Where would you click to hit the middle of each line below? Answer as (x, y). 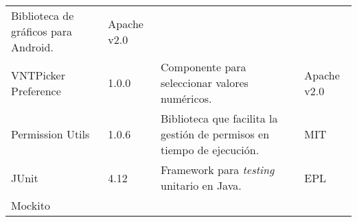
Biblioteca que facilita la (219, 118)
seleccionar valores (205, 83)
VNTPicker (38, 75)
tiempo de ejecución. (210, 150)
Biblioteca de (43, 15)
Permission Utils (50, 134)
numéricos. (186, 98)
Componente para (204, 67)
